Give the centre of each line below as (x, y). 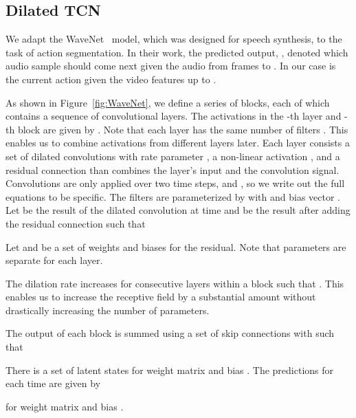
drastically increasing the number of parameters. (108, 310)
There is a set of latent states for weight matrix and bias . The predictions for (170, 370)
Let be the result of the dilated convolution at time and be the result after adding (178, 210)
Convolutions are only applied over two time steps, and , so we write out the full (175, 183)
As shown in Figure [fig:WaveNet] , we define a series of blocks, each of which (168, 102)
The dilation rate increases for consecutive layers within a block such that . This (175, 283)
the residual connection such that (76, 223)
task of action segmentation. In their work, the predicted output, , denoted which (177, 52)
